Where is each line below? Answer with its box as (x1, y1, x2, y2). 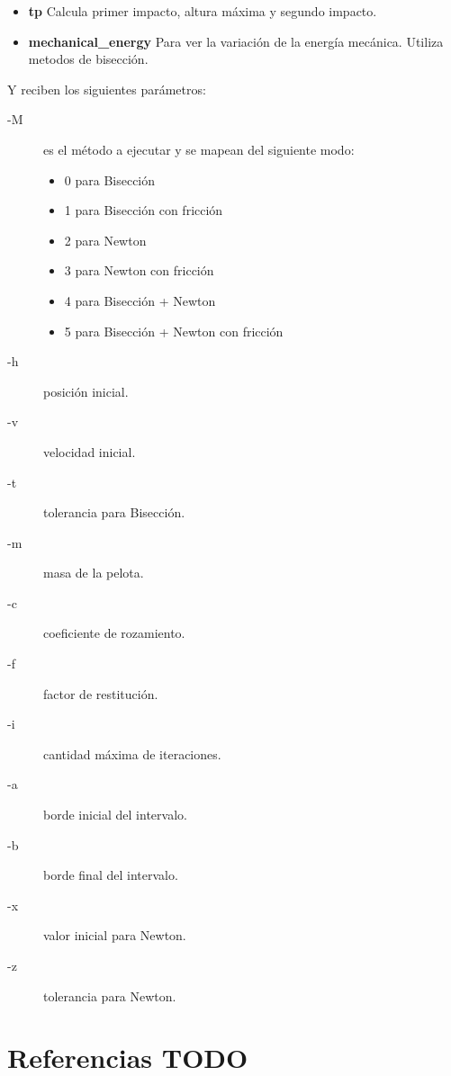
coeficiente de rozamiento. (43, 623, 185, 642)
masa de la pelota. (43, 563, 144, 582)
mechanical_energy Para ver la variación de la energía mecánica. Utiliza (28, 31, 444, 50)
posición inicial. (43, 381, 129, 400)
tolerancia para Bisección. (43, 503, 185, 522)
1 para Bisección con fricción (64, 201, 223, 220)
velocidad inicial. (43, 442, 136, 461)
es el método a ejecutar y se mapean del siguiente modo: (43, 139, 355, 158)
